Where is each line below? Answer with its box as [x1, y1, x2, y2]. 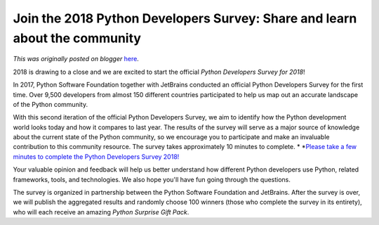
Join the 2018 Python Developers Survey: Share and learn [13, 11, 357, 26]
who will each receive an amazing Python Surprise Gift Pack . [13, 207, 189, 216]
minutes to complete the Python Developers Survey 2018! [13, 152, 180, 161]
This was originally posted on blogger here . [13, 55, 140, 63]
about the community [13, 30, 142, 46]
